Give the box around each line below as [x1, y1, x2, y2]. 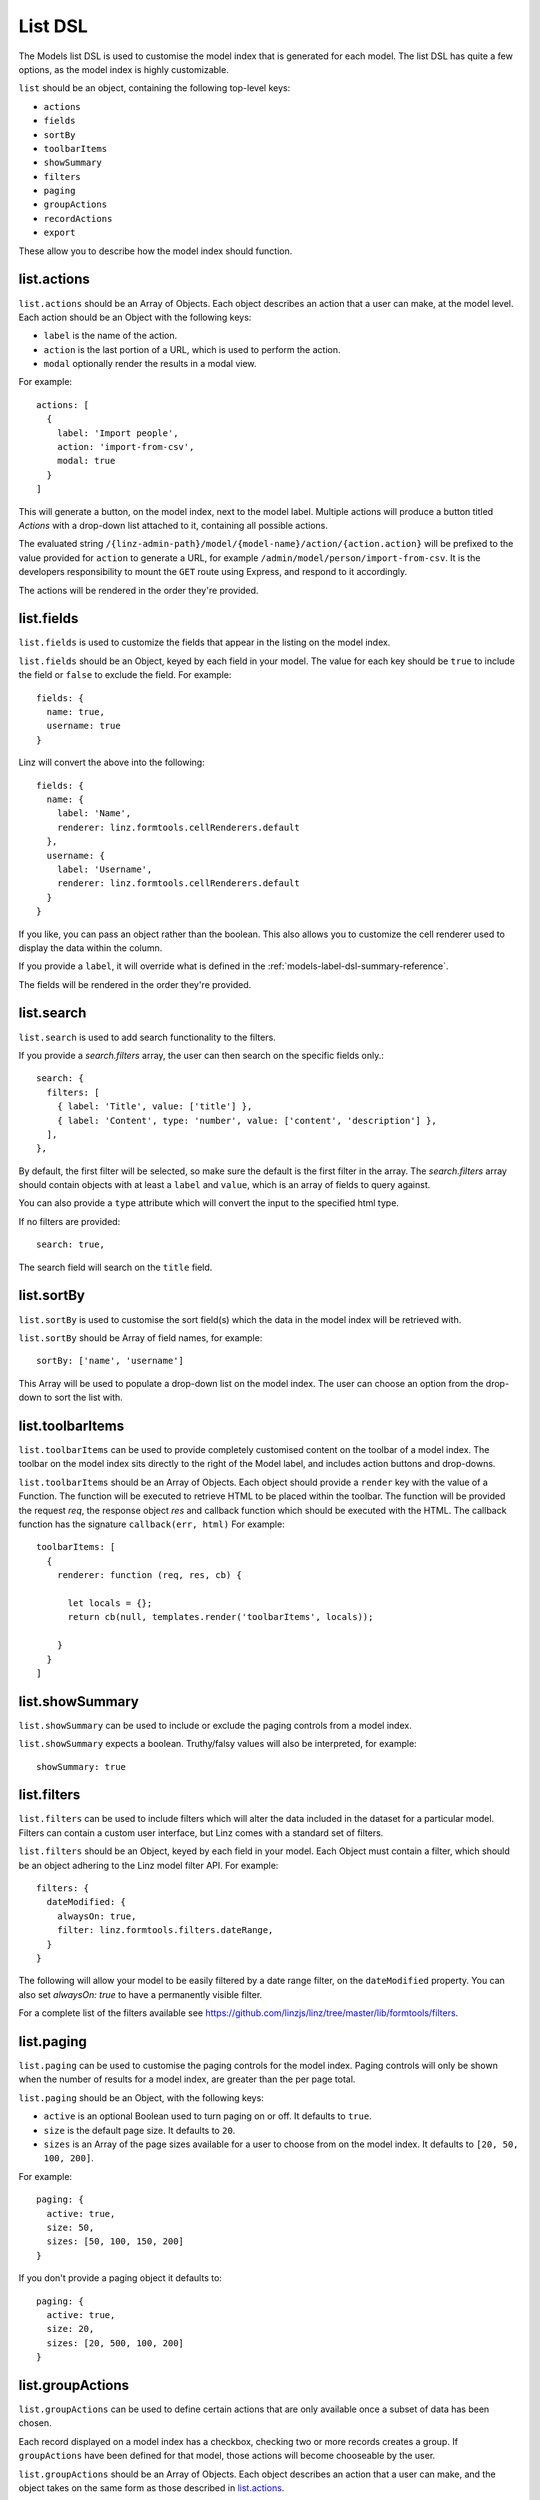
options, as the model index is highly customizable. [18, 63, 229, 75]
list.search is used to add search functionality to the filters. [18, 1031, 277, 1043]
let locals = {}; [67, 1597, 153, 1609]
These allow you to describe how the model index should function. [18, 245, 293, 257]
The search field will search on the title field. [18, 1261, 213, 1273]
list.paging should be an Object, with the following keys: [18, 2091, 264, 2104]
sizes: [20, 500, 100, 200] [46, 2337, 185, 2349]
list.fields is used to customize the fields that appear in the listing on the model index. [18, 636, 391, 649]
